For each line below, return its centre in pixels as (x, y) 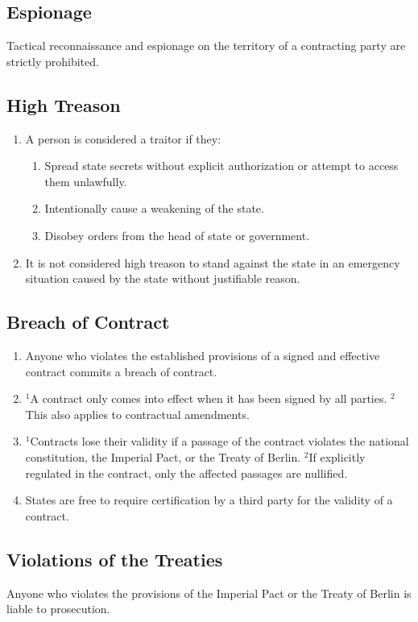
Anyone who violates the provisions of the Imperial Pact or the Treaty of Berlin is (209, 593)
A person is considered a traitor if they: (123, 138)
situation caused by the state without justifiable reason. (163, 278)
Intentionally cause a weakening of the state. (154, 208)
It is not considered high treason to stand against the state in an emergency (213, 262)
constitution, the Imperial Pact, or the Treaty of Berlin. (163, 456)
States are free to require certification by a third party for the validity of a (209, 500)
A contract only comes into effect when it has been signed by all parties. (209, 398)
